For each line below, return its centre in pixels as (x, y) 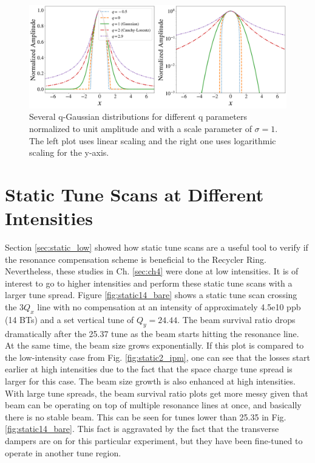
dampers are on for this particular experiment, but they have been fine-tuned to (154, 440)
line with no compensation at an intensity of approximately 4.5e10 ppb (169, 307)
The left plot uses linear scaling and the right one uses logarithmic (153, 140)
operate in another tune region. (63, 452)
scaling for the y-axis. (69, 152)
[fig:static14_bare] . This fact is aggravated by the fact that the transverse (142, 429)
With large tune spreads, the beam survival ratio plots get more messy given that (157, 393)
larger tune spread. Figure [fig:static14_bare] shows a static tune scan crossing (151, 295)
